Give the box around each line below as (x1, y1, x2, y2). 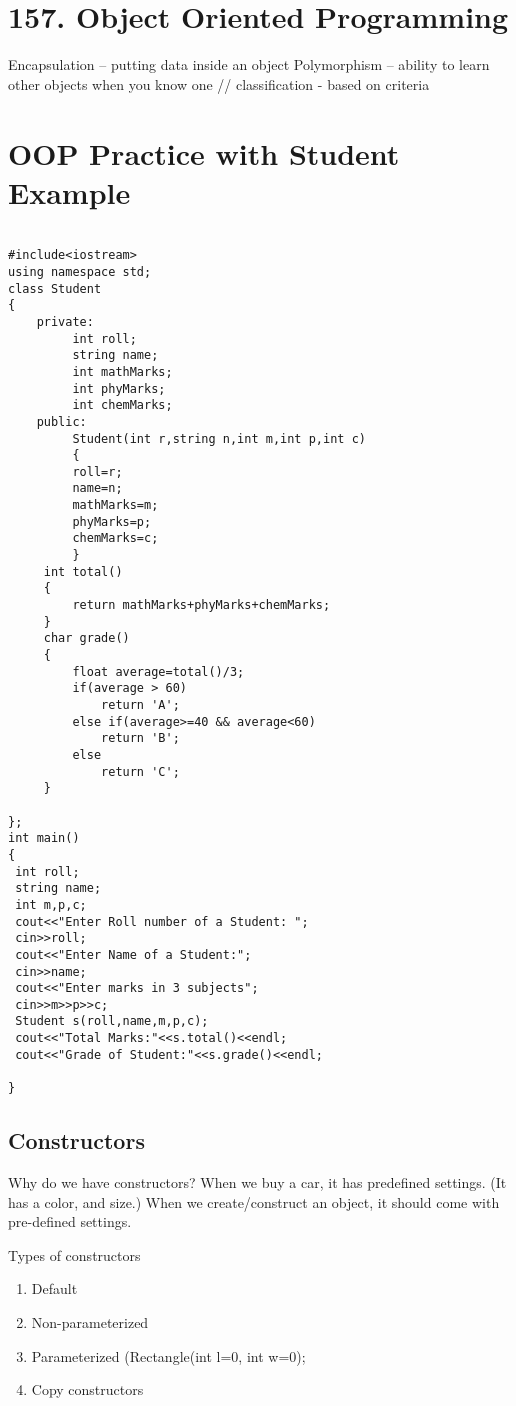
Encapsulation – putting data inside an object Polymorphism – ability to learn (8, 54, 490, 75)
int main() (8, 831, 80, 846)
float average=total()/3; (72, 664, 245, 679)
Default (31, 1278, 78, 1299)
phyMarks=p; (72, 514, 152, 529)
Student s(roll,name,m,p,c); (15, 1014, 209, 1029)
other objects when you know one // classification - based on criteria (8, 73, 430, 94)
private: (36, 314, 94, 329)
